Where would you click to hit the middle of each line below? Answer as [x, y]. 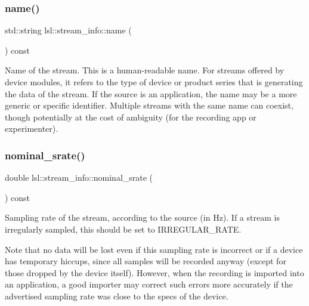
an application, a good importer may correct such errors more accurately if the [149, 284]
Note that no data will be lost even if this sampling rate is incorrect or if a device [154, 249]
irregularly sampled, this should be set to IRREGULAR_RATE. [123, 229]
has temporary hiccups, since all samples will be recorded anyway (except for [146, 261]
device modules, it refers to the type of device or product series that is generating [154, 82]
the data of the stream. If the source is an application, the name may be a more [151, 93]
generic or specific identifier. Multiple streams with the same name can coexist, [149, 105]
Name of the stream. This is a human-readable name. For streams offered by [145, 70]
